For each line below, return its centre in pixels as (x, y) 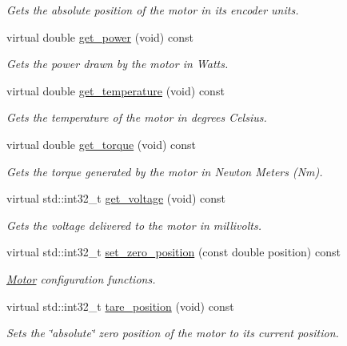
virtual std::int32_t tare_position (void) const (120, 306)
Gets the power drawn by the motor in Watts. (118, 64)
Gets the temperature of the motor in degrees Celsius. (137, 117)
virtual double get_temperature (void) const (116, 90)
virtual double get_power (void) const (100, 36)
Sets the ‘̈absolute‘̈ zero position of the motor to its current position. (173, 333)
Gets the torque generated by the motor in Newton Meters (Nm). (165, 171)
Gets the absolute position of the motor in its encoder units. (153, 10)
